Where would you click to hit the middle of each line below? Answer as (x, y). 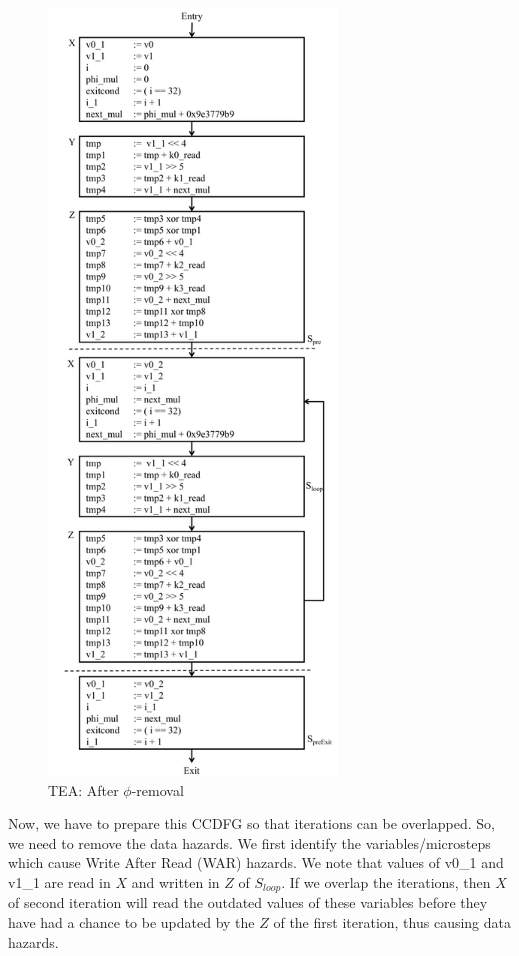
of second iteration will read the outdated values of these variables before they (248, 902)
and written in (175, 881)
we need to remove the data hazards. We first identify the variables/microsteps (249, 842)
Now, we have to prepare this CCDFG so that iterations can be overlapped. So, (251, 823)
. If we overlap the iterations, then (386, 881)
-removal (157, 789)
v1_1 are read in (59, 881)
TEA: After (83, 789)
